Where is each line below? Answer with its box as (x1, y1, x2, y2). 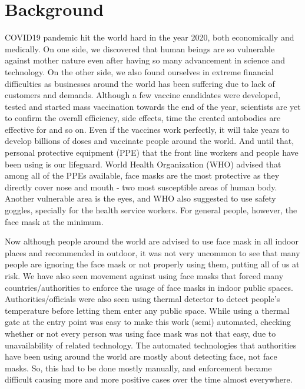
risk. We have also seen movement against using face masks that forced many (5, 270, 284, 281)
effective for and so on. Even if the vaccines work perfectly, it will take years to (5, 123, 290, 135)
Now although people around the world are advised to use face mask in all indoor (5, 235, 299, 247)
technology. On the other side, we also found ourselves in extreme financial (5, 65, 274, 78)
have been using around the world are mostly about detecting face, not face (5, 350, 277, 363)
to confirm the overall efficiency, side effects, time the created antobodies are (5, 112, 281, 124)
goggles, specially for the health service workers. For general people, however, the (5, 204, 297, 216)
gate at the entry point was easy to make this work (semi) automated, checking (5, 316, 291, 328)
